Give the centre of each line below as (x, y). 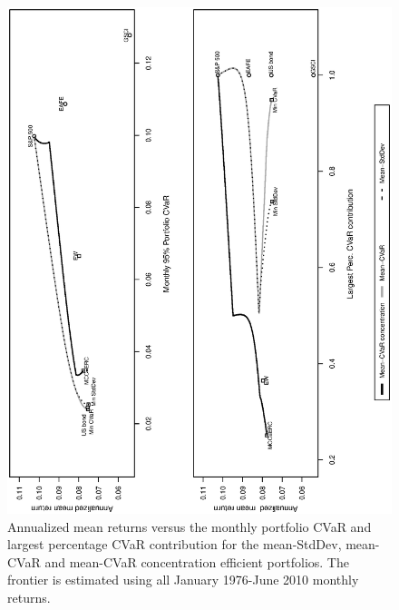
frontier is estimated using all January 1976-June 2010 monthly (183, 580)
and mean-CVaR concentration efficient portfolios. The (197, 561)
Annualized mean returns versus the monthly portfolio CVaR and (190, 526)
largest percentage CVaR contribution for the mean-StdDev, (175, 544)
